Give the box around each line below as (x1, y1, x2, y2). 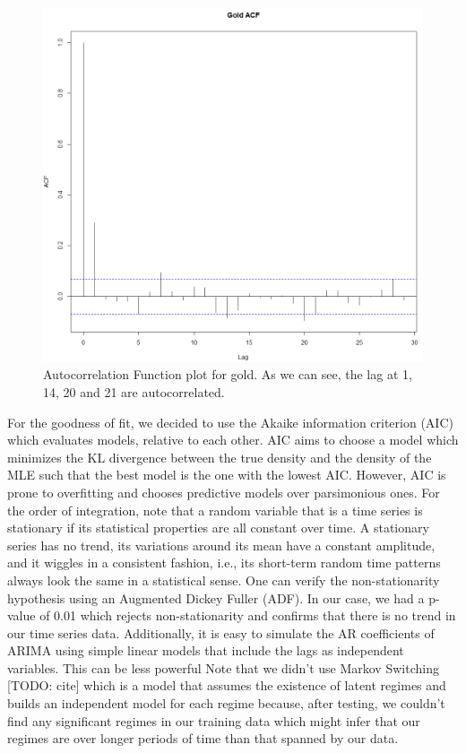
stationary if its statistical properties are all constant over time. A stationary (7, 518, 429, 537)
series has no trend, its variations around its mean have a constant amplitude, (7, 535, 436, 554)
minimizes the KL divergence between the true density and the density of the (7, 447, 432, 466)
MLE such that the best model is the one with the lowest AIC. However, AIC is (7, 465, 446, 484)
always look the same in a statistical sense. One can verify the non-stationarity (7, 570, 440, 589)
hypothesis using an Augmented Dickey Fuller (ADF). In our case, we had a (7, 588, 425, 607)
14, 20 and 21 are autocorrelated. (43, 382, 225, 401)
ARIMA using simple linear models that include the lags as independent (7, 641, 404, 660)
